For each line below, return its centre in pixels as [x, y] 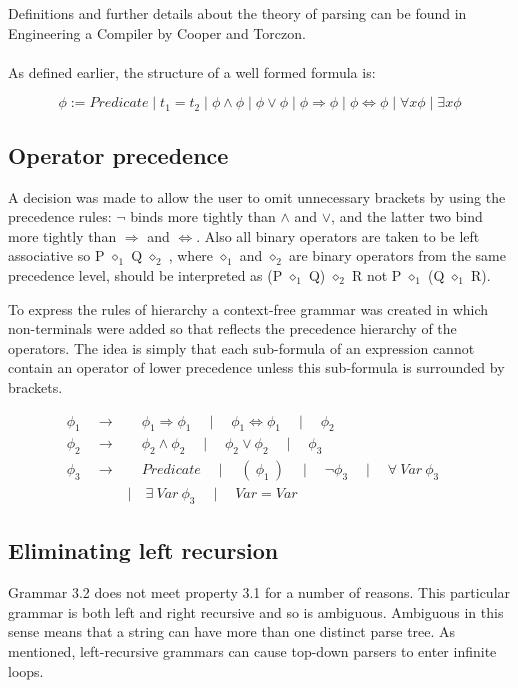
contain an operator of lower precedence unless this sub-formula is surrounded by [256, 367]
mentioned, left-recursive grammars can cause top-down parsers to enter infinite [252, 651]
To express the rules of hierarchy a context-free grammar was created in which [248, 308]
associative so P [56, 255]
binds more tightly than [203, 216]
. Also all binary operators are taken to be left [338, 235]
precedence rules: [60, 216]
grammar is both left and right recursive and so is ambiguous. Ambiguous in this [256, 611]
